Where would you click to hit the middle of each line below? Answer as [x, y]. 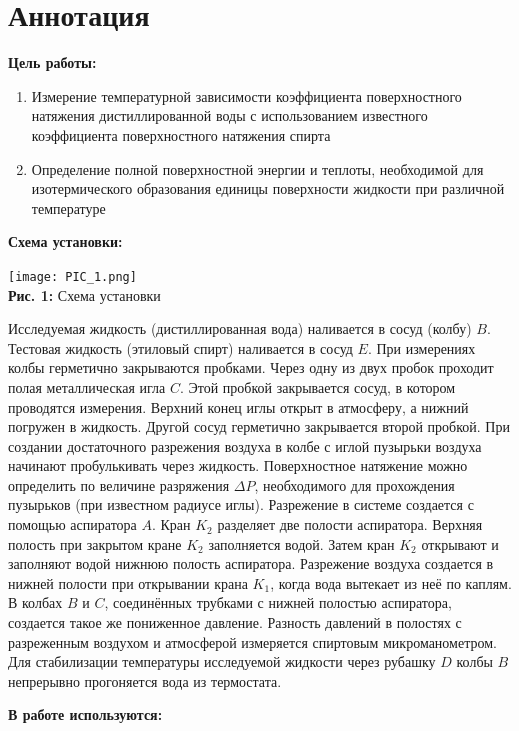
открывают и [460, 543]
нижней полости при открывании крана [128, 582]
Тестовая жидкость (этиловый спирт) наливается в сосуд [180, 347]
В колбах [35, 602]
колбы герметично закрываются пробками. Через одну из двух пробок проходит [251, 367]
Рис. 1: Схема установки [84, 294]
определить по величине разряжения [119, 484]
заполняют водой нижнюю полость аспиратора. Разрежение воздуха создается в [251, 563]
